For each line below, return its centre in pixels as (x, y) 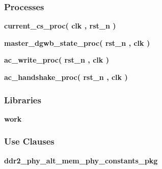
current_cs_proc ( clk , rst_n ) (60, 26)
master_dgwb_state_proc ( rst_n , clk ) (77, 43)
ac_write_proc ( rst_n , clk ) (57, 60)
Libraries (23, 100)
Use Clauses (29, 141)
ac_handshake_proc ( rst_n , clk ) (66, 77)
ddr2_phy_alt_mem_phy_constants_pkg (81, 160)
